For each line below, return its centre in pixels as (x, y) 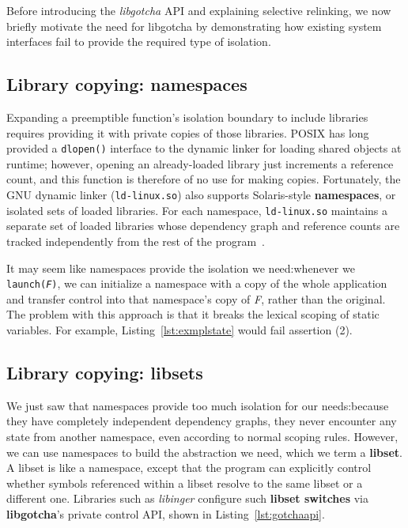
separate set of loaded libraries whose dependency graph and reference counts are (203, 226)
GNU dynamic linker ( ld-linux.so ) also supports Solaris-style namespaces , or (201, 195)
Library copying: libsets (105, 372)
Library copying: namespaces (127, 84)
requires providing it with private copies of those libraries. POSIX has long (188, 132)
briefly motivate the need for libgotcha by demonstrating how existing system (194, 26)
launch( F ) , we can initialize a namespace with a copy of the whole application (197, 283)
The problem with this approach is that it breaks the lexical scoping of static (193, 314)
